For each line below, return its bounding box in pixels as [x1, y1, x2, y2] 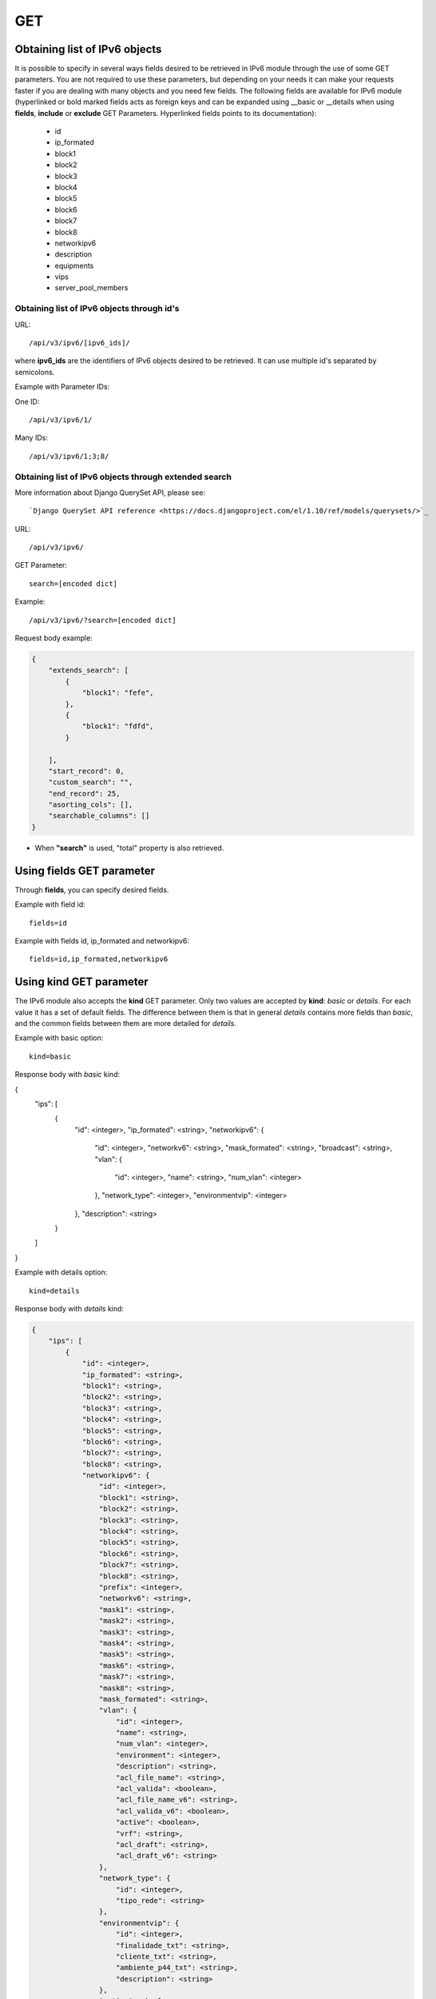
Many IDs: [14, 433, 48, 443]
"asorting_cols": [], [48, 800, 133, 809]
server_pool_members [54, 283, 129, 293]
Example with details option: [14, 1267, 108, 1277]
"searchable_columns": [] [48, 812, 150, 820]
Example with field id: [14, 900, 85, 909]
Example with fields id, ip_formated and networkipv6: [14, 936, 189, 945]
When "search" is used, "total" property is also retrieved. [34, 843, 224, 852]
